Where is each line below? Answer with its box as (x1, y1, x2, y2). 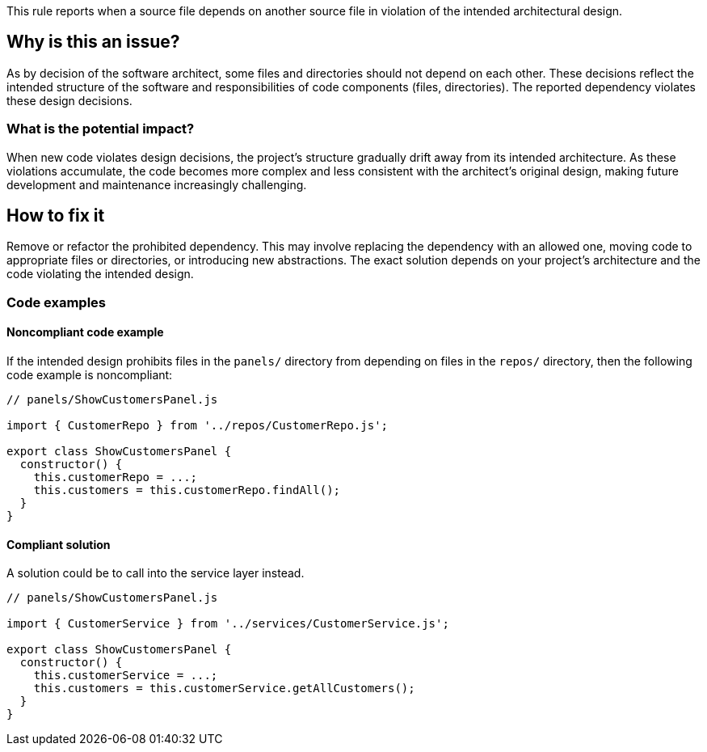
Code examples (6, 294, 107, 311)
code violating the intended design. (6, 267, 194, 281)
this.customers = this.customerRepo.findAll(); (33, 484, 341, 497)
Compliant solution (6, 537, 111, 551)
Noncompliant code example (6, 325, 164, 340)
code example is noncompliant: (6, 368, 173, 382)
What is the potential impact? (6, 120, 195, 137)
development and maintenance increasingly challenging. (6, 177, 307, 192)
